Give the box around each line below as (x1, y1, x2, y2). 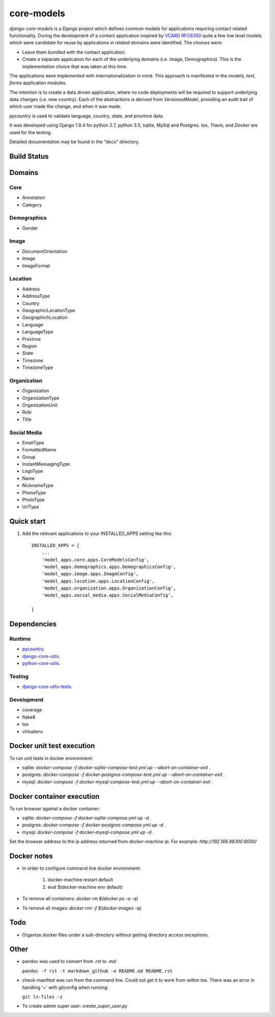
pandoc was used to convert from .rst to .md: (22, 958, 117, 964)
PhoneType (22, 490, 46, 496)
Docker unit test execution (9, 742, 95, 750)
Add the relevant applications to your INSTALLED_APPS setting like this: (22, 530, 173, 537)
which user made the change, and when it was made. (9, 104, 122, 110)
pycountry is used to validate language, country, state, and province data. (9, 113, 164, 119)
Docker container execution (9, 792, 100, 801)
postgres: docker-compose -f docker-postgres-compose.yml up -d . (22, 822, 166, 828)
